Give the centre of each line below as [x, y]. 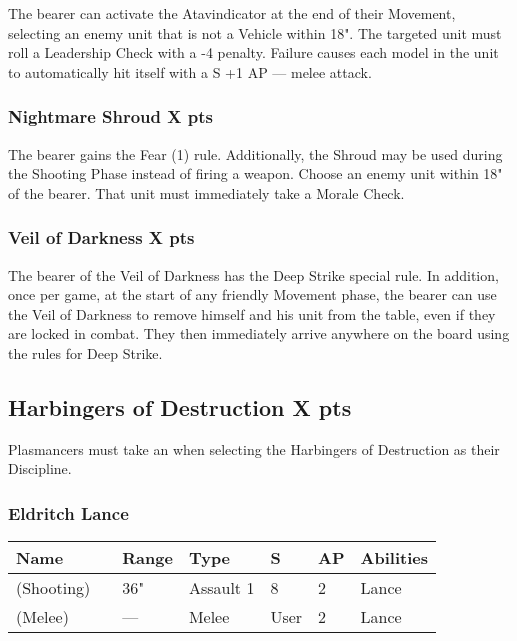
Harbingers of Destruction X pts [180, 406]
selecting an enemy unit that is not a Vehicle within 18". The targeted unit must [255, 32]
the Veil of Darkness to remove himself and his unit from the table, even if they [252, 313]
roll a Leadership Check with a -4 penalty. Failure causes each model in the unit [253, 52]
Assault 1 [221, 588]
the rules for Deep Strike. [85, 352]
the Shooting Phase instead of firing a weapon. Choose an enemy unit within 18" [255, 173]
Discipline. [40, 468]
